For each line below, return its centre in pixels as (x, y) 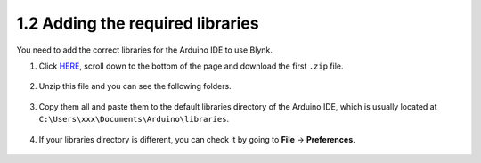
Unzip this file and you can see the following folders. (135, 86)
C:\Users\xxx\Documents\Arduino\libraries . (134, 119)
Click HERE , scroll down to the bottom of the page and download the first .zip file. (191, 66)
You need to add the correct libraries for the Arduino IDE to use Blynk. (145, 50)
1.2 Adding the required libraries (138, 23)
